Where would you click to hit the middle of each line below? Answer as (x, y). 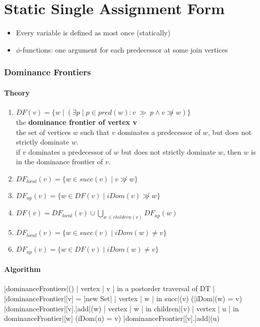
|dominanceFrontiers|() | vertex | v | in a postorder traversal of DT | (110, 288)
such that (95, 132)
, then (232, 151)
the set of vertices (43, 132)
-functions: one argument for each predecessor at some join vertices (124, 49)
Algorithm (23, 269)
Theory (17, 92)
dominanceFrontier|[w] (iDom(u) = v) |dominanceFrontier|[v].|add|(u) (112, 318)
